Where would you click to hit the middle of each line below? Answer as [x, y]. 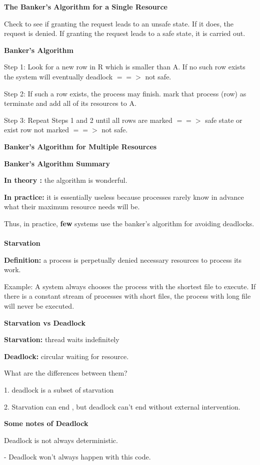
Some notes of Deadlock [46, 423]
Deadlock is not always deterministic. [61, 440]
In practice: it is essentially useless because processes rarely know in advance [124, 197]
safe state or [224, 120]
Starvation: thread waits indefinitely [62, 339]
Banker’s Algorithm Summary [57, 163]
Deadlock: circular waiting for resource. [66, 356]
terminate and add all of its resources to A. [70, 103]
